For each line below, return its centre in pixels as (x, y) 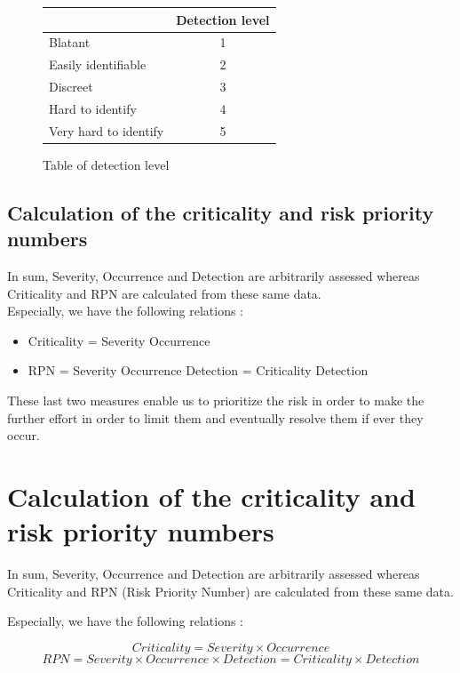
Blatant (70, 42)
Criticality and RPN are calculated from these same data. (164, 293)
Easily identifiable (98, 64)
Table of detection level (106, 164)
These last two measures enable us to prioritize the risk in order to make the (216, 400)
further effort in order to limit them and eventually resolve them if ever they (215, 417)
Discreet (71, 87)
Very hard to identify (107, 130)
